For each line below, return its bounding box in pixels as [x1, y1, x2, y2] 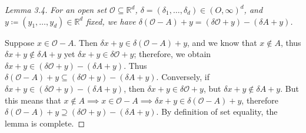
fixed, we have [86, 15, 136, 27]
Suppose [5, 36, 35, 48]
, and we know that [187, 36, 257, 48]
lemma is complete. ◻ [5, 117, 85, 129]
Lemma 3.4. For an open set [5, 4, 107, 15]
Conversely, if [161, 71, 209, 83]
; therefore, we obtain [134, 48, 211, 60]
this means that [5, 94, 61, 106]
